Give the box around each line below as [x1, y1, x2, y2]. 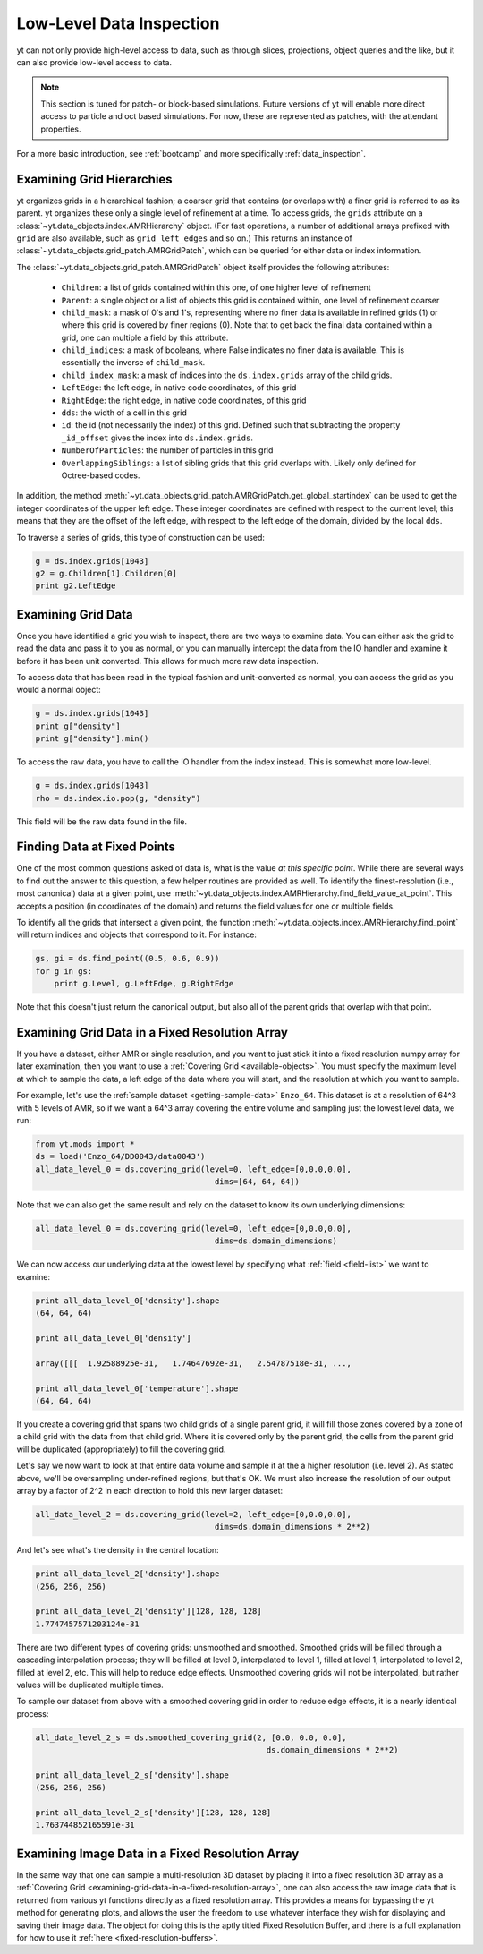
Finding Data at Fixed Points [16, 840, 176, 855]
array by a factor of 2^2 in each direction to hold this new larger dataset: [16, 1485, 284, 1496]
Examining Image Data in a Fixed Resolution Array [16, 1846, 300, 1861]
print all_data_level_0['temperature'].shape [35, 1383, 239, 1394]
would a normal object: [16, 685, 102, 695]
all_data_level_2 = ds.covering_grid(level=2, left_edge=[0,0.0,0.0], [35, 1509, 352, 1519]
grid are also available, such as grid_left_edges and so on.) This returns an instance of [16, 233, 353, 243]
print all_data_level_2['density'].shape [35, 1569, 220, 1579]
